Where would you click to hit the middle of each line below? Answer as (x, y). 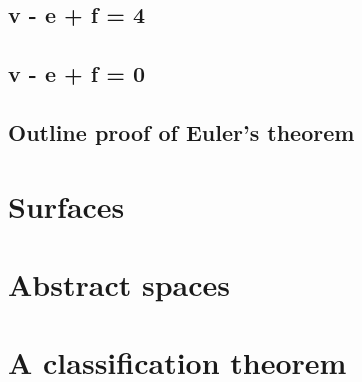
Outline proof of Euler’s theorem (181, 131)
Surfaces (66, 205)
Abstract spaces (119, 283)
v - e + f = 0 (77, 73)
